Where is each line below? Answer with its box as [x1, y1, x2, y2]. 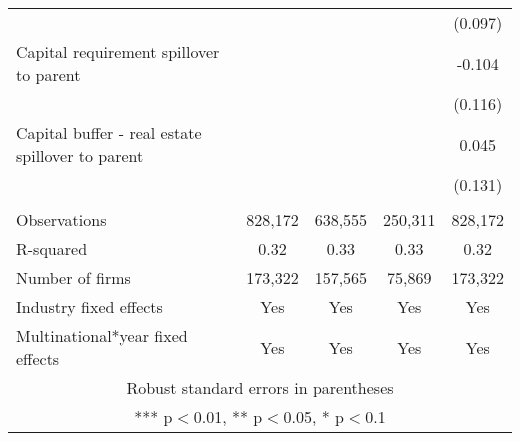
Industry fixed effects [16, 295, 163, 318]
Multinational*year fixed [16, 324, 188, 347]
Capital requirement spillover [16, 40, 220, 63]
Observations [16, 208, 107, 231]
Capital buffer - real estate [16, 121, 202, 144]
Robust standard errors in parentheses [126, 376, 394, 399]
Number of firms [16, 266, 131, 289]
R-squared [16, 237, 88, 260]
